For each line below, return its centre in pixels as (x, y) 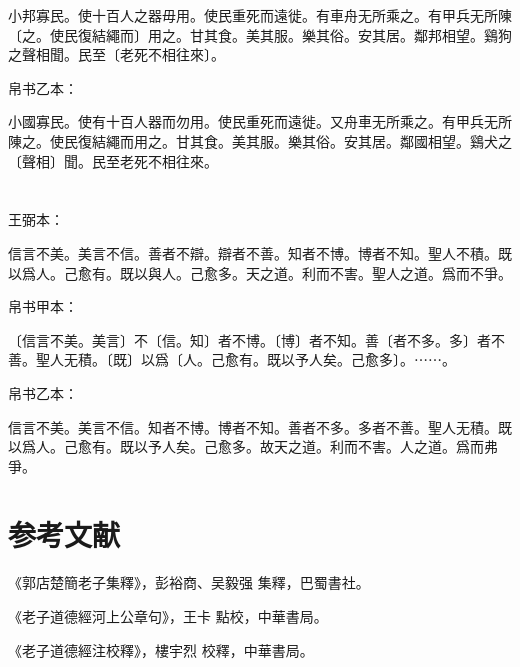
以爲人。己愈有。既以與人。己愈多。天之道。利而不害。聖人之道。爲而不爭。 (260, 272)
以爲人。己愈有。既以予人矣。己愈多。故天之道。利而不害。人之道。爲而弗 (253, 446)
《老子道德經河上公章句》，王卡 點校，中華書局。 (168, 616)
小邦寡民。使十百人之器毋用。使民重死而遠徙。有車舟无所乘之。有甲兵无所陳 (260, 15)
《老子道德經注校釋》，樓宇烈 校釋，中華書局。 (161, 649)
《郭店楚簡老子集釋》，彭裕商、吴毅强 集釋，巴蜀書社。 (189, 582)
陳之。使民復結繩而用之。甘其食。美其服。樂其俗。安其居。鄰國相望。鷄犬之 (260, 140)
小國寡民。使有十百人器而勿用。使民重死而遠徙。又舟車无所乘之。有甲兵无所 (260, 121)
